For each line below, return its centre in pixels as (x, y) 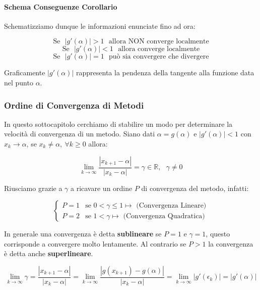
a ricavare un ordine (102, 188)
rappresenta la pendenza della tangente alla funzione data (165, 72)
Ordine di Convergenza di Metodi (74, 105)
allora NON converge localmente (159, 42)
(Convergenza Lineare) (171, 205)
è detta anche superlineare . (49, 253)
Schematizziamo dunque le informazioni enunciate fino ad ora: (100, 26)
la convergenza (231, 243)
